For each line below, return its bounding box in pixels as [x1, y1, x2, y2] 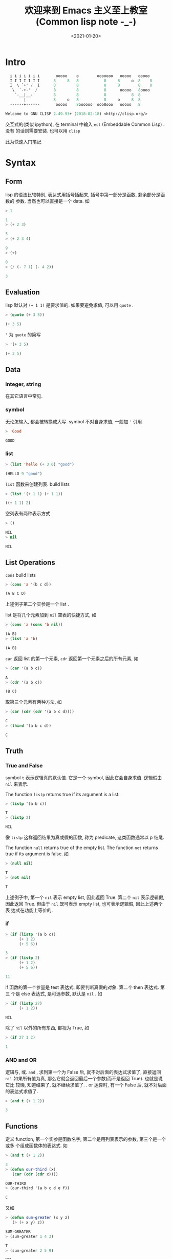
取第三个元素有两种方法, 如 [5, 699, 62, 705]
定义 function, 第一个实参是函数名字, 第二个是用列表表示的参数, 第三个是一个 [5, 1136, 166, 1142]
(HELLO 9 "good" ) [5, 471, 42, 476]
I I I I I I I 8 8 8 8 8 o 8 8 [10, 78, 153, 83]
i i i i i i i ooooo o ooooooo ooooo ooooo [10, 73, 150, 79]
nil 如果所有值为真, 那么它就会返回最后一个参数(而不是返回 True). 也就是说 [5, 1075, 163, 1081]
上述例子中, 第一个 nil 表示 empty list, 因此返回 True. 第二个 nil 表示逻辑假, [5, 894, 165, 900]
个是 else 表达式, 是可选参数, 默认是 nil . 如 [11, 990, 102, 997]
